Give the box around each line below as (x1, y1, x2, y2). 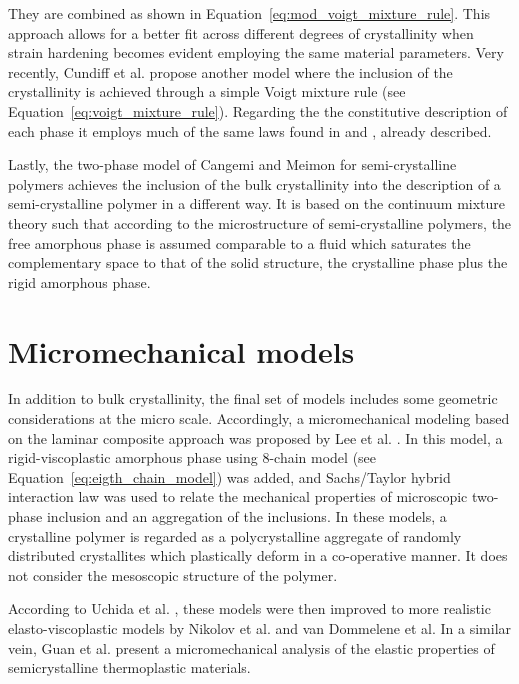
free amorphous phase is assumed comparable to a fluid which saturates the (8, 232, 471, 253)
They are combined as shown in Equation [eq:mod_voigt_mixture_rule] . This (8, 3, 491, 23)
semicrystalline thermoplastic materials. (8, 657, 251, 678)
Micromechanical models (8, 330, 355, 371)
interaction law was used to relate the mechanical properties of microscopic (8, 486, 468, 507)
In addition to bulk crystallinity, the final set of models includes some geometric (8, 388, 498, 409)
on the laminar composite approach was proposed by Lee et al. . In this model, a (8, 427, 503, 448)
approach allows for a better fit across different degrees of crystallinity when (8, 22, 474, 43)
